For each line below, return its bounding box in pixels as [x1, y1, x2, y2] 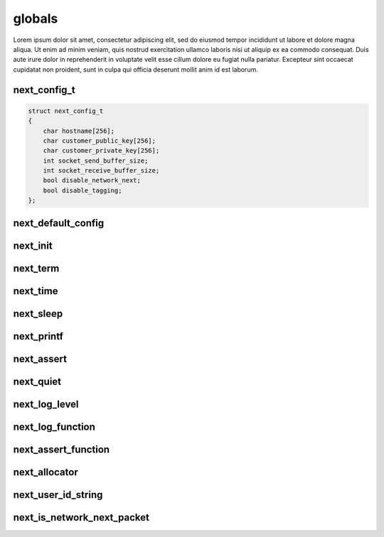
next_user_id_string [13, 489, 103, 501]
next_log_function [13, 421, 96, 433]
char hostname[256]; [43, 126, 115, 135]
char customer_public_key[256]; [43, 136, 156, 145]
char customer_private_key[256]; [43, 146, 160, 155]
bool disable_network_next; [43, 176, 142, 185]
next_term [13, 262, 60, 274]
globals [13, 11, 58, 26]
